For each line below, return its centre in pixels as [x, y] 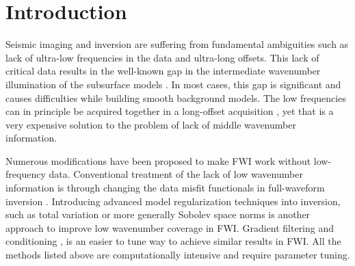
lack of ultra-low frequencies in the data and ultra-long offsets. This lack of [162, 57]
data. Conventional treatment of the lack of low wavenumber [176, 174]
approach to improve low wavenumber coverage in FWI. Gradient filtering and [170, 227]
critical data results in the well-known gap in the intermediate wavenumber [163, 71]
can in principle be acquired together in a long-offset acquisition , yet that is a [170, 111]
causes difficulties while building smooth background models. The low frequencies [176, 97]
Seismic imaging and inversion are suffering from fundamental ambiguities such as [177, 44]
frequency [26, 174]
